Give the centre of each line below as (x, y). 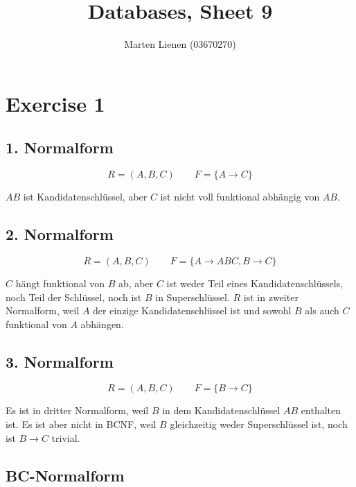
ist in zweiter (271, 297)
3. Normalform (60, 361)
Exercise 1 (55, 103)
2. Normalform (60, 234)
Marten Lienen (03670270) (180, 44)
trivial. (66, 437)
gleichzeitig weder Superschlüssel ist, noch (259, 424)
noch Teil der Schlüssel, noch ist (74, 297)
